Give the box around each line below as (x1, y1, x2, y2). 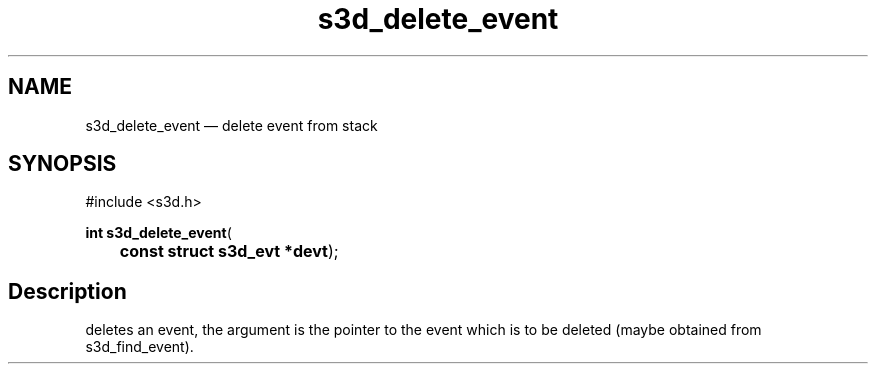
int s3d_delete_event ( (85, 224, 232, 242)
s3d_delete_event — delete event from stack (85, 116, 378, 134)
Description (8, 278, 127, 304)
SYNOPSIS (8, 151, 117, 177)
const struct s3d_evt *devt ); (119, 241, 339, 262)
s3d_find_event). (85, 338, 194, 356)
